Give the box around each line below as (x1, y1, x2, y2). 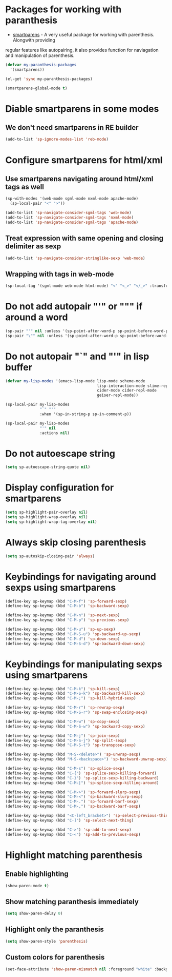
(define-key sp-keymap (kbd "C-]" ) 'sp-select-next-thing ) (5, 817, 134, 823)
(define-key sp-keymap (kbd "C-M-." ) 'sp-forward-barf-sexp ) (5, 799, 139, 804)
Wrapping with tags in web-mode (5, 269, 114, 278)
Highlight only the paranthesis (5, 925, 104, 934)
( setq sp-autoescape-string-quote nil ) (5, 464, 91, 470)
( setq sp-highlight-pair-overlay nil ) (5, 510, 88, 515)
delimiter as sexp (5, 242, 61, 251)
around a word (5, 311, 68, 323)
